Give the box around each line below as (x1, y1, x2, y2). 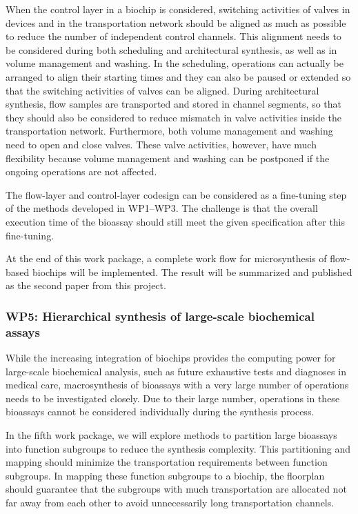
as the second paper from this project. (6, 278, 166, 293)
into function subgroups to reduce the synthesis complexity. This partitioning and (6, 441, 350, 455)
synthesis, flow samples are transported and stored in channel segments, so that (6, 97, 342, 111)
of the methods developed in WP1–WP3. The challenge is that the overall (6, 201, 318, 215)
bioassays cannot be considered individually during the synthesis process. (6, 404, 315, 419)
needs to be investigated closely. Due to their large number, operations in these (6, 391, 340, 405)
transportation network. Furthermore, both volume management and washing (6, 123, 333, 138)
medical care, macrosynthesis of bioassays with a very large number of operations (6, 377, 349, 392)
